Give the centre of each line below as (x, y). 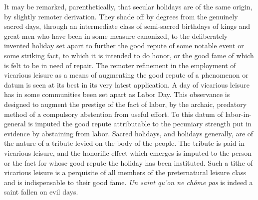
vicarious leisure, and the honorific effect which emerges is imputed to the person (128, 152)
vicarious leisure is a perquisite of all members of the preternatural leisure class (125, 172)
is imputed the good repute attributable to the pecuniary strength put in (140, 124)
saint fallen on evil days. (41, 192)
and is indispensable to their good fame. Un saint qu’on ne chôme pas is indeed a (129, 182)
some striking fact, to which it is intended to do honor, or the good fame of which (129, 55)
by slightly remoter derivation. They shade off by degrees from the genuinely (121, 16)
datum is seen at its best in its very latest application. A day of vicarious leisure (127, 84)
